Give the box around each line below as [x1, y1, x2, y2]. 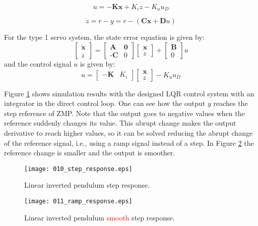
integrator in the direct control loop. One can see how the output [4, 98, 206, 108]
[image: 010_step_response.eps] [24, 165, 133, 173]
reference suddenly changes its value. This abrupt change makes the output [4, 118, 236, 128]
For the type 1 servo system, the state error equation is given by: [4, 32, 205, 42]
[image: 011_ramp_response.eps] [24, 198, 133, 205]
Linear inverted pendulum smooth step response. [24, 212, 175, 222]
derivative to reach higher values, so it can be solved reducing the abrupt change [4, 128, 253, 138]
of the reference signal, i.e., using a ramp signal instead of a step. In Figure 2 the [4, 137, 254, 148]
